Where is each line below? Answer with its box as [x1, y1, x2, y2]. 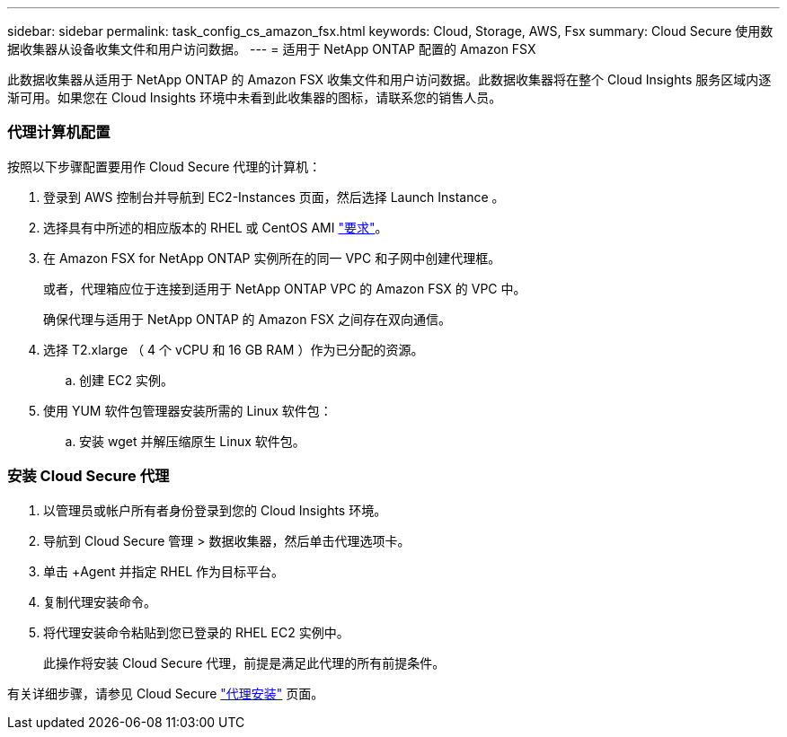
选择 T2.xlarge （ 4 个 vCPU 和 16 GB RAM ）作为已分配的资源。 [43, 341, 424, 357]
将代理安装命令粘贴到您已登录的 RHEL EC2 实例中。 [43, 624, 349, 640]
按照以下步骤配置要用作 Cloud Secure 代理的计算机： [7, 158, 322, 174]
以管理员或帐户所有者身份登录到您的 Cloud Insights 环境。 [43, 502, 387, 518]
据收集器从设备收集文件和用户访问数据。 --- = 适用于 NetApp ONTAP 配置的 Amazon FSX [7, 41, 536, 57]
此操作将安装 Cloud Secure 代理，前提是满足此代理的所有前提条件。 [43, 654, 446, 671]
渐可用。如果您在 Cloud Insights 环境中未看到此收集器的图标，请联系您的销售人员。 [7, 90, 502, 105]
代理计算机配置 [7, 123, 111, 142]
